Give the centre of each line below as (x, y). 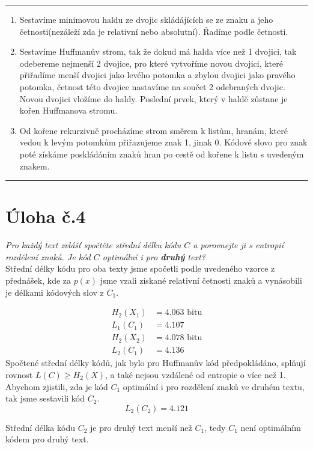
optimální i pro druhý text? (154, 256)
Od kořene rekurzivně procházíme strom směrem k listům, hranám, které (153, 130)
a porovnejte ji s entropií (238, 245)
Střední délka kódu (40, 427)
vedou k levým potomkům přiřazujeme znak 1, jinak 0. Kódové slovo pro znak (163, 142)
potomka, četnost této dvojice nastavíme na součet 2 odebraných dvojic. (152, 86)
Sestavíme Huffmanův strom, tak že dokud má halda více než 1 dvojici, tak (158, 51)
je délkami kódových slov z (55, 292)
